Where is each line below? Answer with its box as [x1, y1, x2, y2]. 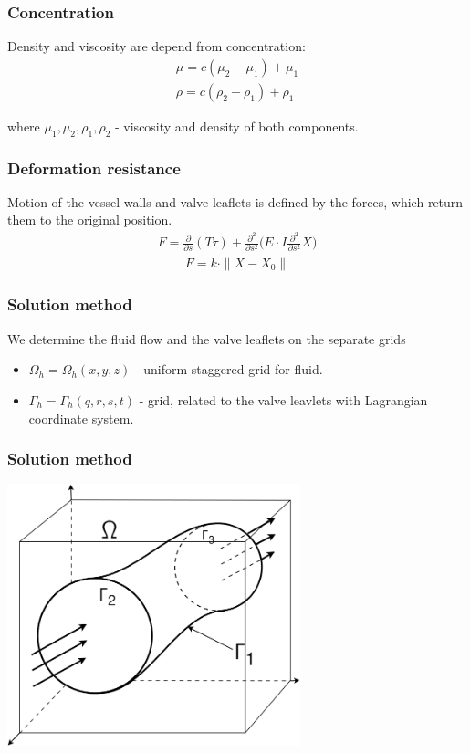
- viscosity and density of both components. [115, 116, 359, 135]
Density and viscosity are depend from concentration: [7, 37, 306, 56]
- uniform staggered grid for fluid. [134, 360, 323, 379]
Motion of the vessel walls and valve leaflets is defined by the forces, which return [7, 192, 464, 211]
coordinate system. [28, 408, 134, 427]
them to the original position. [7, 210, 172, 229]
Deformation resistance [7, 156, 181, 179]
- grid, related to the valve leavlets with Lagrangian [139, 390, 428, 409]
